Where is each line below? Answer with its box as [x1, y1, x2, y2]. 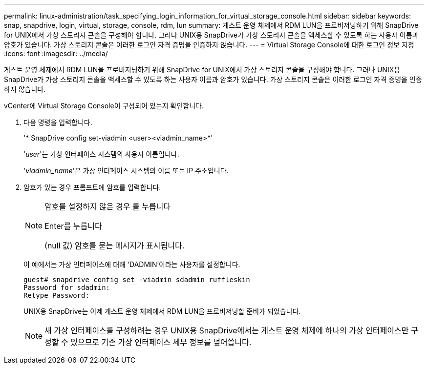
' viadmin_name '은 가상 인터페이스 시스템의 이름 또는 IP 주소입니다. [23, 166, 229, 175]
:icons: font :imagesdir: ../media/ [4, 49, 108, 58]
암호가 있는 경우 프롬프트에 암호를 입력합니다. [23, 183, 161, 191]
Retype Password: [23, 291, 89, 299]
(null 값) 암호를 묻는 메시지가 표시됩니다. [44, 241, 185, 250]
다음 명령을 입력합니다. [23, 118, 92, 126]
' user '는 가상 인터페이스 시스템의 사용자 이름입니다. [23, 150, 179, 158]
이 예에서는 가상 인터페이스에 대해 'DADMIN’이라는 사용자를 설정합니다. [23, 260, 240, 268]
